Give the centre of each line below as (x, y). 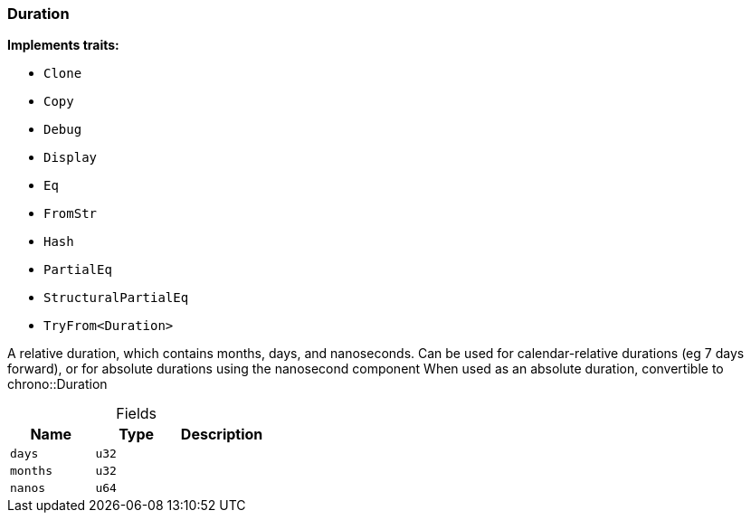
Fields (137, 414)
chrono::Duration (57, 384)
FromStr (71, 214)
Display (71, 158)
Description (222, 435)
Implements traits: (63, 45)
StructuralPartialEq (116, 298)
